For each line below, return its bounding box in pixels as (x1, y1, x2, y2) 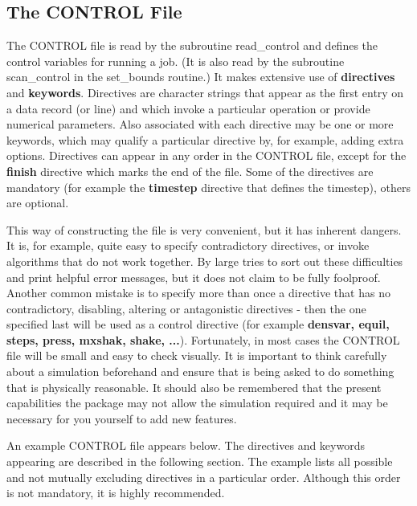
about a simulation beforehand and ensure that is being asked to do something (6, 363, 395, 380)
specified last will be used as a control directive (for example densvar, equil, (6, 316, 390, 333)
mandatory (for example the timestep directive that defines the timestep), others (6, 178, 411, 195)
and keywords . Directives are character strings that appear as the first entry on (6, 84, 404, 100)
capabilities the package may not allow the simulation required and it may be (6, 394, 388, 411)
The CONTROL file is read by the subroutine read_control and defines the (6, 37, 378, 54)
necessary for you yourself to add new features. (6, 410, 237, 426)
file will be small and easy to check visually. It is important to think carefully (6, 347, 387, 364)
